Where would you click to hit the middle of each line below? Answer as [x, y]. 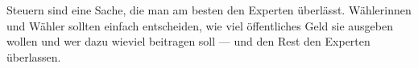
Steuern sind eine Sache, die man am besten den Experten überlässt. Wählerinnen [209, 10]
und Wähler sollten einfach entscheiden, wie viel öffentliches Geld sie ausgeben [200, 25]
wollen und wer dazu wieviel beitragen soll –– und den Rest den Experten [188, 41]
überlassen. [34, 56]
